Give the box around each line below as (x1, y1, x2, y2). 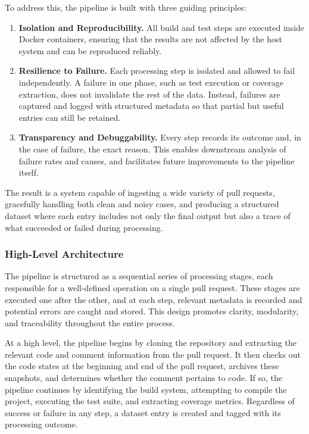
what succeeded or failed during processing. (5, 221, 163, 233)
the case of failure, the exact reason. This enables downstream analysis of (18, 142, 286, 155)
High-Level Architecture (5, 246, 124, 261)
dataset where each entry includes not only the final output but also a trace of (5, 209, 291, 221)
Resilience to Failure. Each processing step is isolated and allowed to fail (18, 64, 295, 77)
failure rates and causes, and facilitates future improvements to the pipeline (18, 154, 295, 167)
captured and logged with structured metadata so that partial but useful (18, 99, 284, 112)
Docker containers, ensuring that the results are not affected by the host (18, 33, 282, 45)
